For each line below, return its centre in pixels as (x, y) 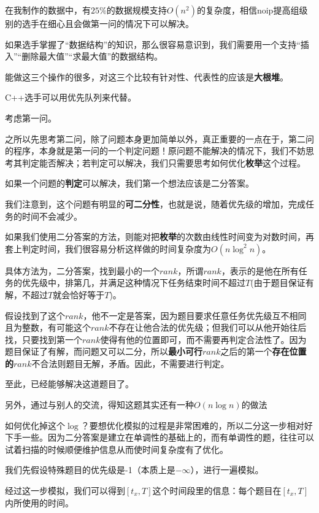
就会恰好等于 (79, 294)
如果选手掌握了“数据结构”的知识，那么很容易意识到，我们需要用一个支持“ (153, 44)
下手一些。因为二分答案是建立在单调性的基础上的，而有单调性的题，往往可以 (159, 437)
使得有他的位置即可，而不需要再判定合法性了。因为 (203, 339)
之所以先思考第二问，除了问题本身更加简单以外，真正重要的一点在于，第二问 (159, 138)
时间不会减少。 (52, 216)
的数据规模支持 (136, 10)
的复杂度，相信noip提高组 (248, 10)
